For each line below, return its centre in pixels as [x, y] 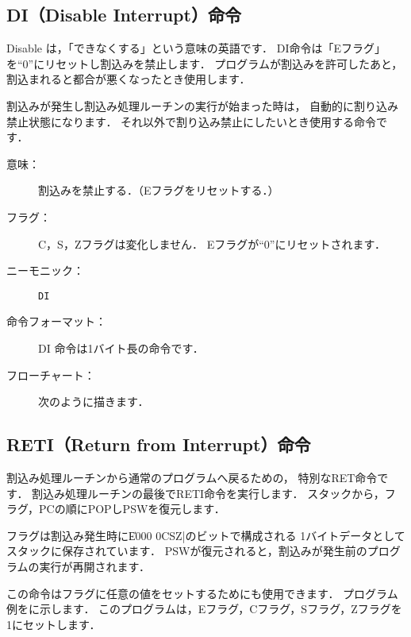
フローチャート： [51, 374]
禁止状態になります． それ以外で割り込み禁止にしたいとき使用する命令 [192, 121]
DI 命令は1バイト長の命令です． [121, 347]
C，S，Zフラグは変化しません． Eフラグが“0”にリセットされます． [212, 243]
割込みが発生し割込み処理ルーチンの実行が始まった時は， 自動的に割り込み [203, 105]
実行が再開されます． [95, 566]
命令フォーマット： [56, 321]
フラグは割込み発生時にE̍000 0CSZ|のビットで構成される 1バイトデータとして [206, 535]
